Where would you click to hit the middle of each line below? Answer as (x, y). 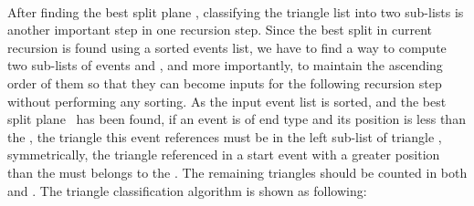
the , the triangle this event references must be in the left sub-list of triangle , (225, 136)
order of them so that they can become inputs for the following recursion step (225, 82)
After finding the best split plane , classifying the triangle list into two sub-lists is (236, 11)
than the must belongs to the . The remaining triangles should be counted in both (237, 172)
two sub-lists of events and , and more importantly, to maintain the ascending (225, 65)
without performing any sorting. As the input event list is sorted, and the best (227, 101)
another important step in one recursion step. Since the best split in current (220, 30)
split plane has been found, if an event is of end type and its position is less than (237, 119)
